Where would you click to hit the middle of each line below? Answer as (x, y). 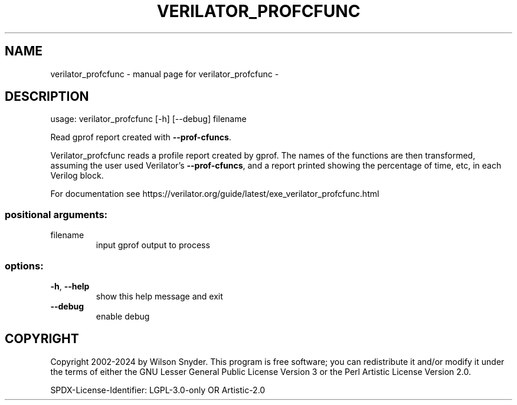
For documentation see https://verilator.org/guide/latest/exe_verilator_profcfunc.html (215, 194)
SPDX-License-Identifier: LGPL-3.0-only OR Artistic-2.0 (158, 390)
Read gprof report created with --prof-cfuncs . (141, 137)
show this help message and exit (159, 296)
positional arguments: (56, 214)
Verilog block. (77, 176)
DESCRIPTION (47, 97)
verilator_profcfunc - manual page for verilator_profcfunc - (165, 74)
